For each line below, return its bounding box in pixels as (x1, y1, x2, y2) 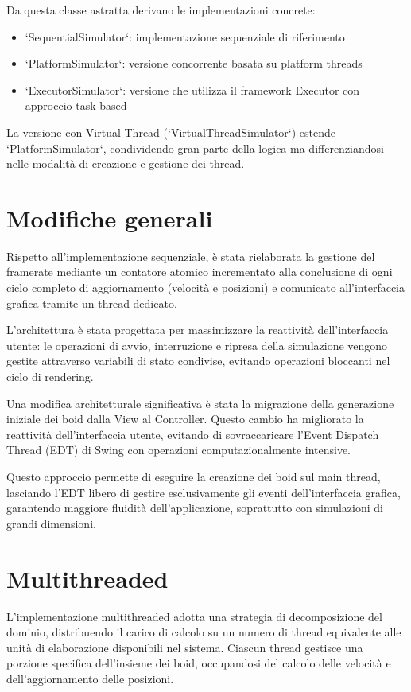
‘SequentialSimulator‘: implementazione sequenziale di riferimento (25, 28, 345, 45)
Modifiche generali (6, 201, 213, 234)
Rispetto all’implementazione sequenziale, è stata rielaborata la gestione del (6, 247, 375, 264)
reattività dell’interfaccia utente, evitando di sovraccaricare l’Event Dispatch (6, 426, 379, 442)
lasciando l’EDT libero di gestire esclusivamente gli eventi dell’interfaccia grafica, (6, 484, 401, 500)
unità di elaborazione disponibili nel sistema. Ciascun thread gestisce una (6, 639, 363, 655)
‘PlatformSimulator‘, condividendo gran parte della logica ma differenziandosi (6, 139, 384, 156)
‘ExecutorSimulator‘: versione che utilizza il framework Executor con (25, 81, 360, 98)
